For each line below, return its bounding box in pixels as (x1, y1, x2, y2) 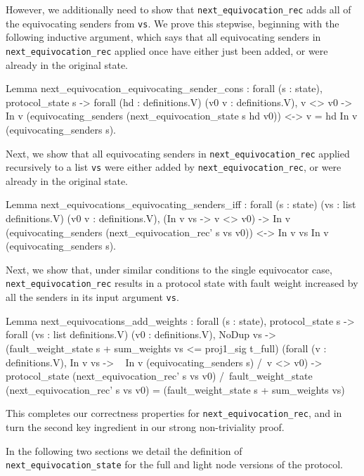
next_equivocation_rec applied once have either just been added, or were (6, 43, 328, 58)
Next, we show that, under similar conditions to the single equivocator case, (6, 262, 332, 276)
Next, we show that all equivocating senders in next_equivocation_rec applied (6, 146, 350, 160)
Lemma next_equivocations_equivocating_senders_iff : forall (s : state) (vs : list (6, 197, 356, 212)
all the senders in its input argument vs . (6, 290, 179, 304)
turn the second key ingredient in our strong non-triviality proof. (6, 419, 285, 434)
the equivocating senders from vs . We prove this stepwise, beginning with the (6, 15, 339, 30)
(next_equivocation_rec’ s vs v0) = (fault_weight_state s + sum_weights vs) (6, 382, 345, 397)
